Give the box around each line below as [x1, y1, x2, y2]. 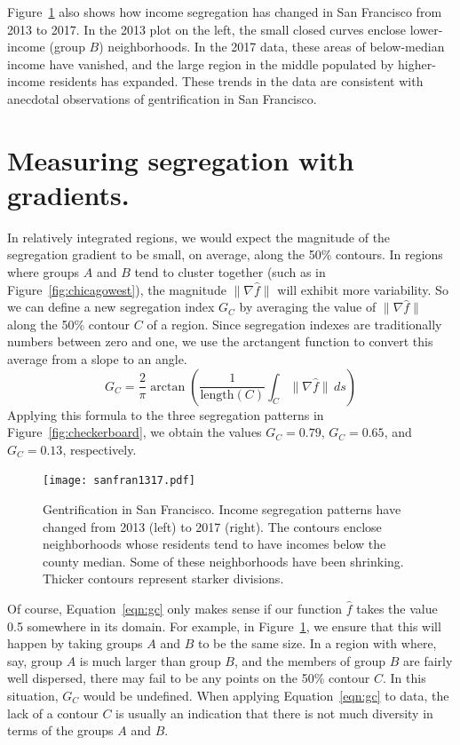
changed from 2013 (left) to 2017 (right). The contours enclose [43, 517, 382, 535]
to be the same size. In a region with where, [197, 634, 437, 653]
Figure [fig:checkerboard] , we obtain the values [7, 423, 262, 441]
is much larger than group [79, 651, 221, 670]
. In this [382, 669, 426, 687]
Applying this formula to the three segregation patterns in [7, 405, 324, 424]
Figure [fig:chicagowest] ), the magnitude [7, 280, 226, 298]
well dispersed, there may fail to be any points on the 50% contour [7, 669, 370, 687]
